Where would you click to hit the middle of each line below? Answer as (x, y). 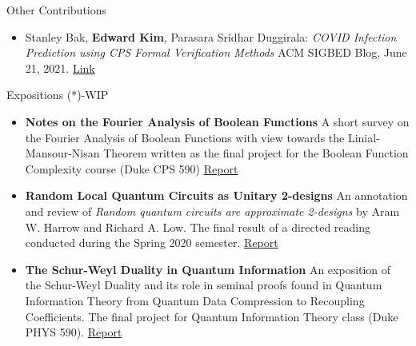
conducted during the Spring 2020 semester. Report (152, 243)
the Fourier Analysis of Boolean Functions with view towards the (185, 137)
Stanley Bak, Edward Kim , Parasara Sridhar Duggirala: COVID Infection (211, 36)
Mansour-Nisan (62, 153)
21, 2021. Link (60, 68)
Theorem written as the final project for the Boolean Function (256, 153)
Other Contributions (57, 10)
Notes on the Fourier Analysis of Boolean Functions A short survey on (217, 121)
